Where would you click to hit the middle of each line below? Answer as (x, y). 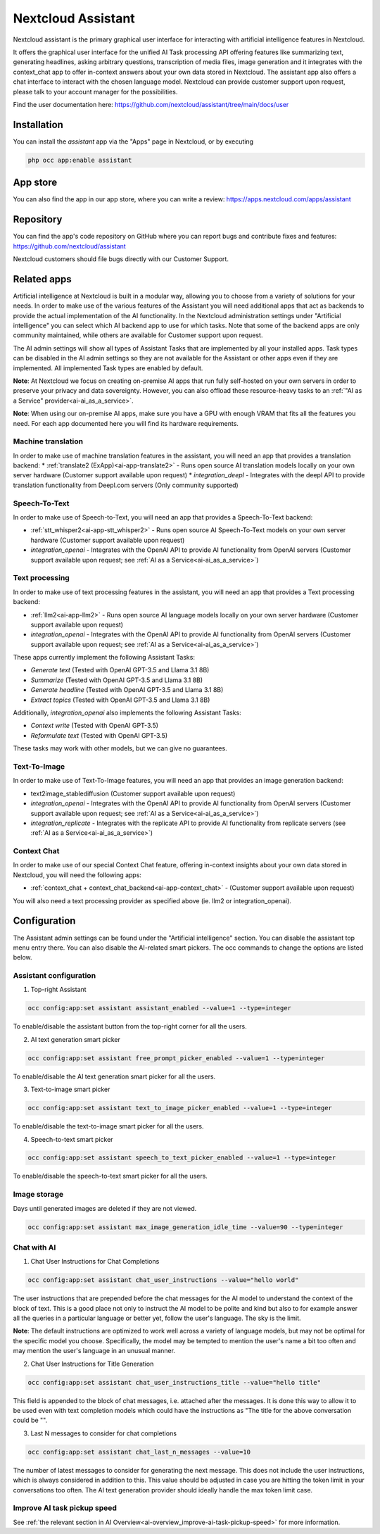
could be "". (30, 1420)
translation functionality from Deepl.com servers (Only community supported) (126, 485)
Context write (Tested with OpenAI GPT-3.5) (94, 726)
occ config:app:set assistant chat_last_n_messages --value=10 (139, 1452)
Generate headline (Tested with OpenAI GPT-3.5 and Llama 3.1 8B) (127, 690)
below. (23, 957)
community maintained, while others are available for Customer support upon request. (138, 335)
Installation (38, 124)
